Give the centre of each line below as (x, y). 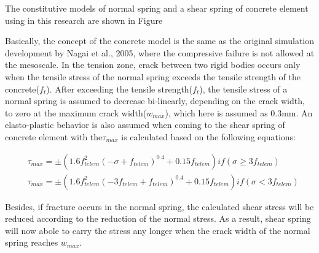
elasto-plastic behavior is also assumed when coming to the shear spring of (145, 125)
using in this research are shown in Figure (84, 20)
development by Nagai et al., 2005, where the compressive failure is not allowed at (160, 52)
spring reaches (32, 242)
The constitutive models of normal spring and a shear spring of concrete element (157, 8)
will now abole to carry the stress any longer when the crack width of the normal (158, 230)
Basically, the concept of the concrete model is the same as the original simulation (160, 41)
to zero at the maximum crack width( (76, 112)
